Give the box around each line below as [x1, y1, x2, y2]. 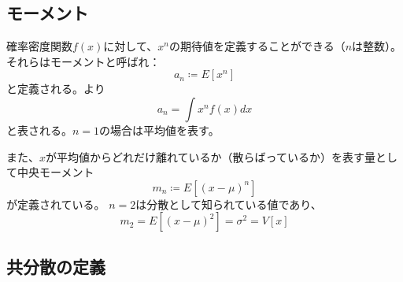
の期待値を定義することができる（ [168, 38, 346, 54]
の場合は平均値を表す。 [99, 121, 220, 138]
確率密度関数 [6, 38, 72, 54]
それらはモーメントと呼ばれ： [6, 53, 161, 69]
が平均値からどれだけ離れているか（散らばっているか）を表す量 [46, 148, 375, 165]
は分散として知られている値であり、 [135, 195, 322, 212]
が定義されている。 [6, 195, 105, 212]
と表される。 [6, 121, 72, 138]
